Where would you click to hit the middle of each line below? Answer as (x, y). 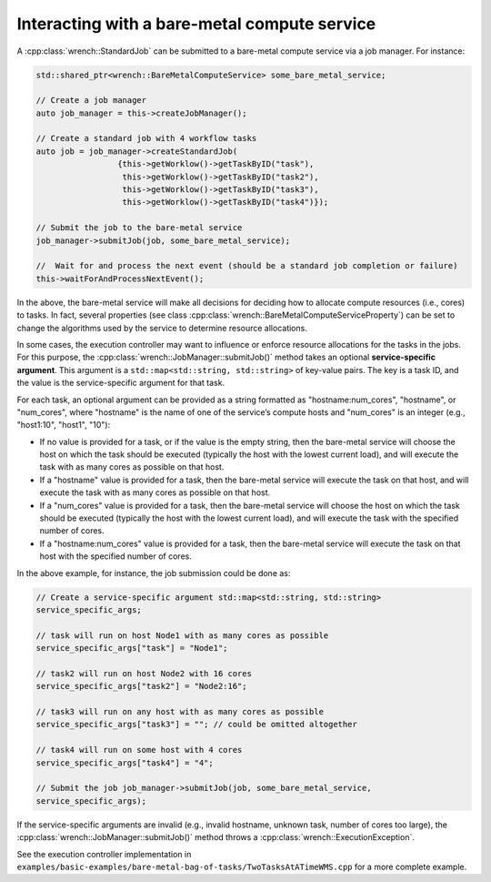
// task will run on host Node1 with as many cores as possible (182, 635)
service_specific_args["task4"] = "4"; (125, 763)
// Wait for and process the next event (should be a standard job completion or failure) (247, 266)
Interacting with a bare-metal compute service (196, 24)
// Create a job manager (91, 101)
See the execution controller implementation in (104, 854)
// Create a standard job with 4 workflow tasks (146, 138)
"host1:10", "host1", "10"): (64, 425)
